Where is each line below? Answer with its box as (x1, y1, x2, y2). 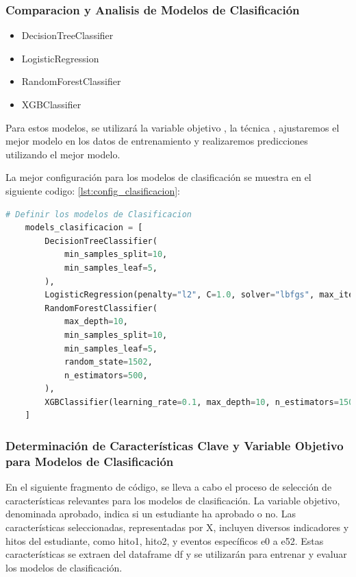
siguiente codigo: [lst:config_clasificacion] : (5, 183, 180, 197)
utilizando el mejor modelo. (5, 147, 120, 161)
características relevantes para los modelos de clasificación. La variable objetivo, (5, 493, 340, 507)
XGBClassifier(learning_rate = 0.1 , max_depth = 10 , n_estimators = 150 (44, 397, 354, 407)
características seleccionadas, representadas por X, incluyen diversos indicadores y (5, 519, 349, 534)
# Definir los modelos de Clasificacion (5, 209, 192, 219)
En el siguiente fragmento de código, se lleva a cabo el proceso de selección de (5, 480, 332, 494)
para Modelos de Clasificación (5, 452, 174, 469)
